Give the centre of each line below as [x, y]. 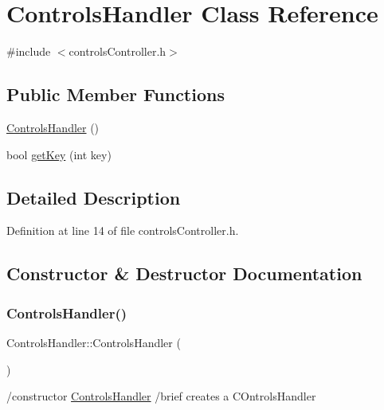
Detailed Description [94, 197]
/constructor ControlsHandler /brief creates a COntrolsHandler [161, 396]
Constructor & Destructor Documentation [184, 273]
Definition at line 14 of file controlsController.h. [123, 230]
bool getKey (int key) [59, 154]
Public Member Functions [116, 94]
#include [29, 51]
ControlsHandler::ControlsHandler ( [94, 342]
